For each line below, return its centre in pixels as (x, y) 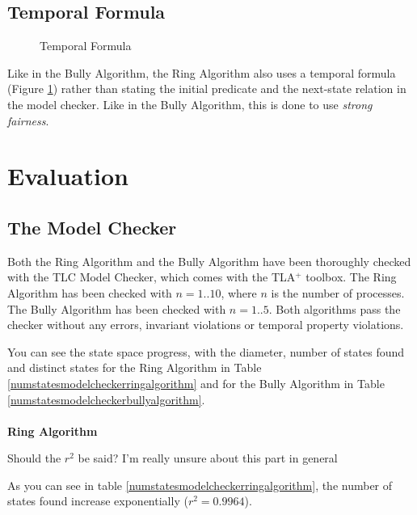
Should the (34, 458)
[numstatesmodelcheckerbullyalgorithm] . (106, 399)
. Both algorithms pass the (335, 308)
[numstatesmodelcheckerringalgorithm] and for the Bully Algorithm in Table (196, 383)
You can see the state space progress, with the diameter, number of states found (206, 351)
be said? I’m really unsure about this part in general (208, 458)
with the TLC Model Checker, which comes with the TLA (152, 277)
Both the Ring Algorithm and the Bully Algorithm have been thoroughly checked (209, 261)
